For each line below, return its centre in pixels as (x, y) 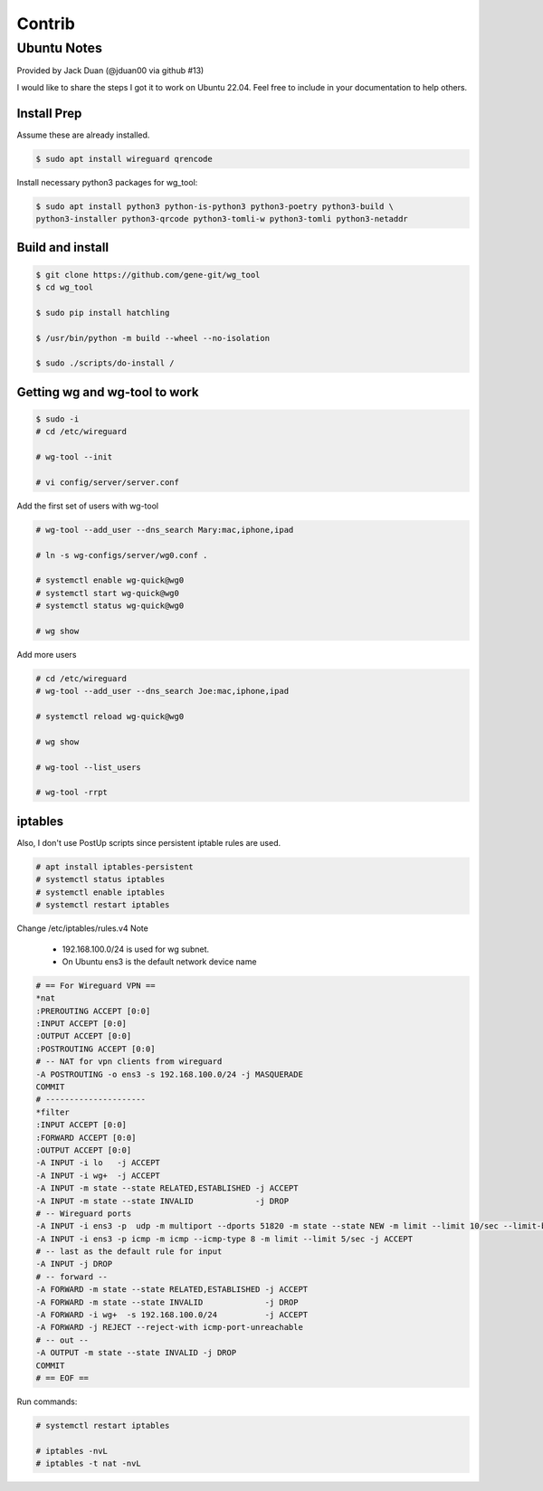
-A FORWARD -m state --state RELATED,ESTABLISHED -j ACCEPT (172, 1290)
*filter (52, 1112)
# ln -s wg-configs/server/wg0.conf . (122, 555)
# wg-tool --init (74, 457)
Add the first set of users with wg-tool (87, 506)
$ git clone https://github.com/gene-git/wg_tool (148, 275)
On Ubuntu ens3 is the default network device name (159, 961)
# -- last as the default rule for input (129, 1252)
